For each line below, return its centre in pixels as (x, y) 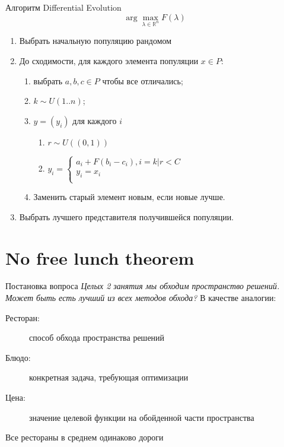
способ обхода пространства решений (97, 337)
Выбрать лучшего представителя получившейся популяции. (127, 216)
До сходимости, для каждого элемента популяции (109, 60)
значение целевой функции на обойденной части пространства (142, 417)
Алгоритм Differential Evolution (63, 7)
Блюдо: (18, 357)
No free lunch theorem (100, 257)
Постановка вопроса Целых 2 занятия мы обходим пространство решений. (143, 286)
